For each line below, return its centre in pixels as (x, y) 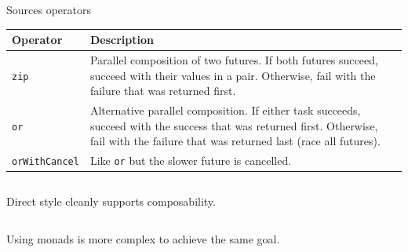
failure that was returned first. (163, 91)
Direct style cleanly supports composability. (111, 201)
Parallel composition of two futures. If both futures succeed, (234, 59)
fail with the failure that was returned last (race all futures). (235, 141)
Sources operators (49, 9)
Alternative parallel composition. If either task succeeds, (225, 110)
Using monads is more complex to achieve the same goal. (143, 238)
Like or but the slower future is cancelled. (191, 160)
